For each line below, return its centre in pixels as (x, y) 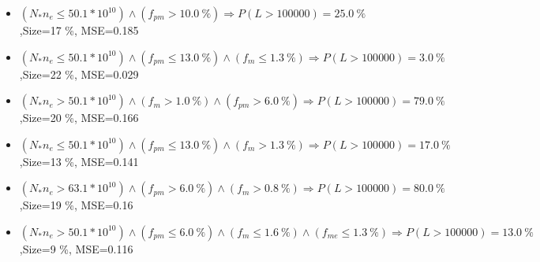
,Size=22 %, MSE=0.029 (79, 74)
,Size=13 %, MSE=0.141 (79, 161)
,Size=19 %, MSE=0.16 (76, 205)
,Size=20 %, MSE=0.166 (79, 118)
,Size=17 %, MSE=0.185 (79, 30)
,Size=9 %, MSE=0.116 (76, 248)
